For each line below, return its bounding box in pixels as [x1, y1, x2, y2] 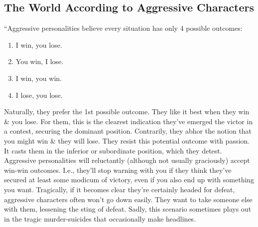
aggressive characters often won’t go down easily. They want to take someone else [4, 194, 253, 204]
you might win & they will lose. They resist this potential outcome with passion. [4, 135, 250, 146]
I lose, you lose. [15, 89, 63, 100]
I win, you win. [15, 73, 62, 83]
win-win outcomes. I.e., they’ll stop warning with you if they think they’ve [4, 164, 232, 175]
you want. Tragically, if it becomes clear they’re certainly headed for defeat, [4, 184, 235, 194]
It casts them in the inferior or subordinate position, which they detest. [4, 145, 222, 155]
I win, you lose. [15, 39, 62, 50]
